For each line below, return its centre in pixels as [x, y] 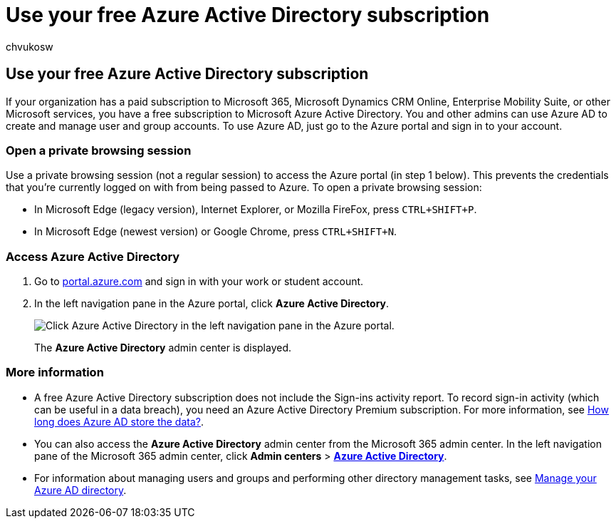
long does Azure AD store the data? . [119, 421]
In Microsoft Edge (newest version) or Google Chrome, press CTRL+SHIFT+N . [216, 232]
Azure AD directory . [80, 490]
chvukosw [30, 46]
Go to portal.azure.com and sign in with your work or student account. [199, 282]
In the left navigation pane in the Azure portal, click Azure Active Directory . [212, 304]
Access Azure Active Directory [93, 256]
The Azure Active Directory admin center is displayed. [163, 348]
